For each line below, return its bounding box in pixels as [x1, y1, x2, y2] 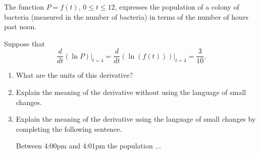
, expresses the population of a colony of [115, 2, 239, 12]
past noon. [4, 21, 37, 32]
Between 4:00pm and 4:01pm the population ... [16, 140, 162, 151]
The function [4, 2, 44, 12]
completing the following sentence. [16, 123, 122, 134]
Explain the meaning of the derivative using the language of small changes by [16, 114, 256, 124]
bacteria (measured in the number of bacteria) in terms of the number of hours [4, 11, 248, 22]
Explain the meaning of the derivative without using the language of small [16, 87, 246, 97]
